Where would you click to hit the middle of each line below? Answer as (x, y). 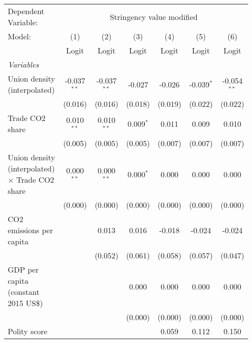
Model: (20, 36)
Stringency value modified (154, 17)
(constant (24, 292)
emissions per (31, 230)
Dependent (26, 11)
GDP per (23, 269)
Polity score (28, 331)
